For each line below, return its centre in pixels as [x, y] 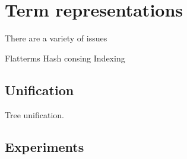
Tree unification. [35, 114]
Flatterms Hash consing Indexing [65, 58]
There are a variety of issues [56, 38]
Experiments [45, 146]
